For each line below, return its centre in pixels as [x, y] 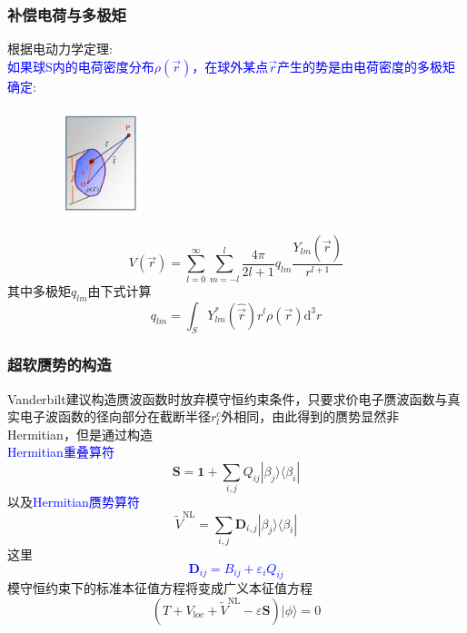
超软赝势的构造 [60, 365]
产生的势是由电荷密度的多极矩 [367, 66]
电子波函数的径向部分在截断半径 [115, 416]
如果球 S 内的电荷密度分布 [81, 66]
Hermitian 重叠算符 [61, 452]
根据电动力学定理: [60, 49]
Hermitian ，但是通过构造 [80, 434]
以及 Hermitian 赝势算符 [74, 502]
